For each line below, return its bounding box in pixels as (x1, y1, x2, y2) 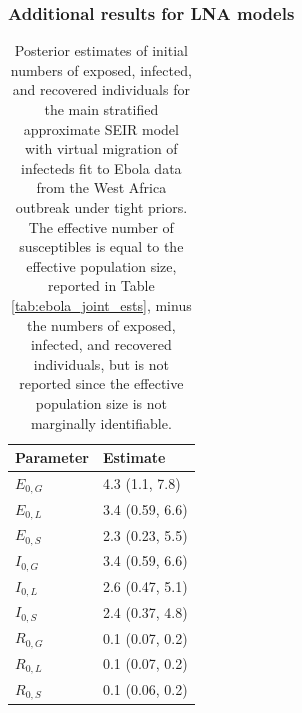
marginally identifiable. (30, 412, 172, 433)
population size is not (35, 392, 167, 413)
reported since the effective (19, 373, 184, 394)
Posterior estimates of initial (14, 40, 188, 61)
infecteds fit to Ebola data (21, 157, 182, 178)
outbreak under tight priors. (15, 196, 188, 217)
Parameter (15, 447, 89, 468)
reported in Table (48, 275, 155, 296)
